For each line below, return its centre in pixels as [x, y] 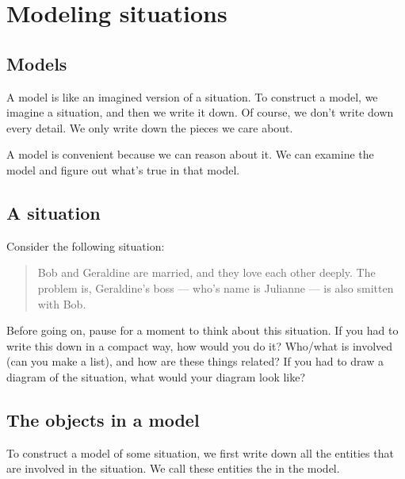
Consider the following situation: [86, 245]
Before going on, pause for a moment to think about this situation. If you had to [202, 330]
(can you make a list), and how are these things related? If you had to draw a [195, 361]
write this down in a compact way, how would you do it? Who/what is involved [200, 345]
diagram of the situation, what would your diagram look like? [156, 376]
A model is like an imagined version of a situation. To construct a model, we [192, 96]
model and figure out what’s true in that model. [123, 169]
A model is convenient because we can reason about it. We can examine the [190, 154]
